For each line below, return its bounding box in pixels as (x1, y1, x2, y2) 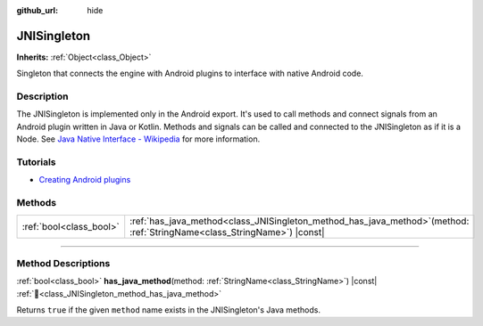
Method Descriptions (16, 257, 111, 269)
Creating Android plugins (38, 175, 131, 185)
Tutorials (16, 156, 57, 168)
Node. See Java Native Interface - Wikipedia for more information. (16, 134, 261, 144)
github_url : (16, 5, 58, 15)
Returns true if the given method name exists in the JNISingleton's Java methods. (16, 305, 321, 315)
